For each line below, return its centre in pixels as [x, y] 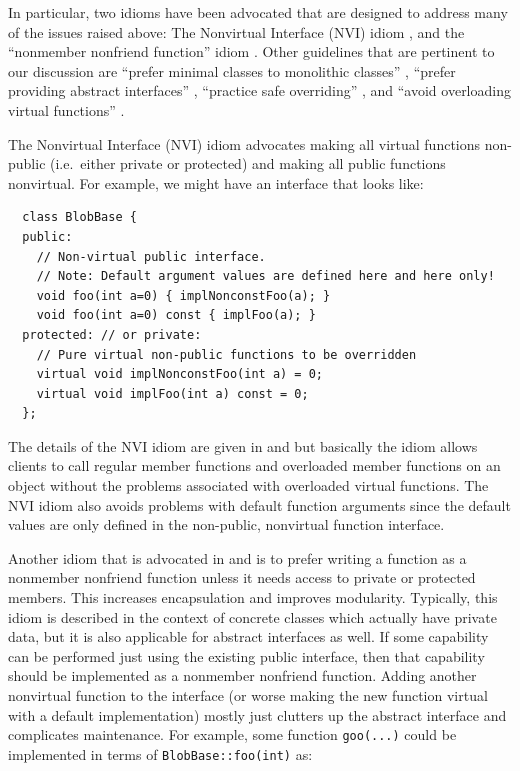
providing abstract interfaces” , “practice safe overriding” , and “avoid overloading [259, 90]
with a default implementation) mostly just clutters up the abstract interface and [257, 714]
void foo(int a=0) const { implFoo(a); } [176, 315]
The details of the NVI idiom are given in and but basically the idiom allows [243, 445]
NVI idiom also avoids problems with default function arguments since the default [259, 504]
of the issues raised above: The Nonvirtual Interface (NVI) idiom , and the [236, 31]
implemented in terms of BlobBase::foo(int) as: [160, 753]
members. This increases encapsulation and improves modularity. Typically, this [253, 597]
